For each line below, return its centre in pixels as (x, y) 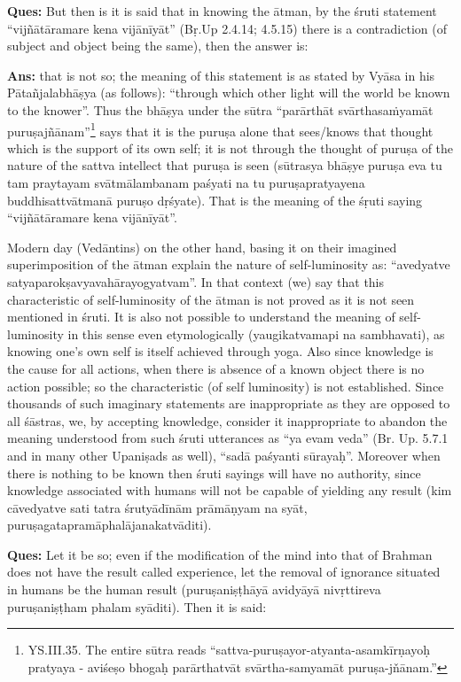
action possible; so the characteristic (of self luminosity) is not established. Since (226, 386)
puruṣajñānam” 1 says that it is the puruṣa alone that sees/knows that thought (220, 129)
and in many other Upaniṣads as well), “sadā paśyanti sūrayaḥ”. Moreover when (224, 455)
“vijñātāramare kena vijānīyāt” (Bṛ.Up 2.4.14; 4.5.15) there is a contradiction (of (227, 28)
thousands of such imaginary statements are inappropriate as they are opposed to (229, 403)
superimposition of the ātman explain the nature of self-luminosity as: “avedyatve (229, 264)
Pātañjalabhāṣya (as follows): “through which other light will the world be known (229, 93)
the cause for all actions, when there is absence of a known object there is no (216, 368)
